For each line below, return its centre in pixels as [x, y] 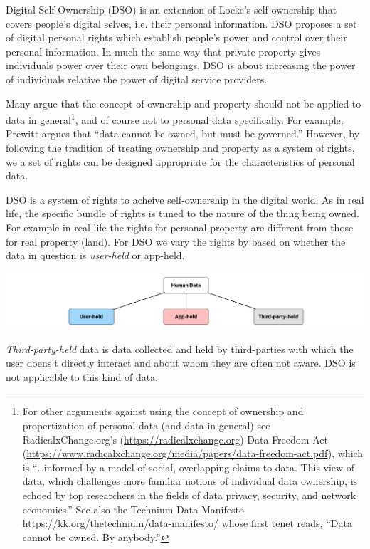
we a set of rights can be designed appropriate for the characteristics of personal [180, 161]
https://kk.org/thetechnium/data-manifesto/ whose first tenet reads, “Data [187, 523]
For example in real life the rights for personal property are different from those [180, 227]
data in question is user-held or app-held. [95, 255]
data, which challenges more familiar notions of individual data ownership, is [190, 481]
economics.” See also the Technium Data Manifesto [133, 509]
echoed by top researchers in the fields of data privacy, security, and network [189, 495]
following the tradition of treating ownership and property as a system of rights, [180, 147]
